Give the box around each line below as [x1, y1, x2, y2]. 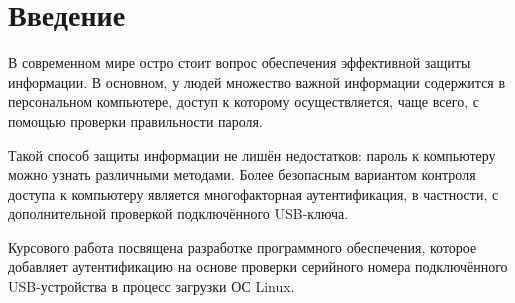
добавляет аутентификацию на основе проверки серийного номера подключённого [8, 256, 508, 277]
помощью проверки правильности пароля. [8, 110, 263, 131]
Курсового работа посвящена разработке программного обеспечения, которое [8, 236, 477, 257]
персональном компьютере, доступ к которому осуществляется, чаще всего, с [8, 91, 479, 112]
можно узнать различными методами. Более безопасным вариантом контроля [8, 164, 476, 185]
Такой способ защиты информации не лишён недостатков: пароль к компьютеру [8, 144, 496, 165]
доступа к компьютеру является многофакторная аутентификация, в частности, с [8, 183, 499, 204]
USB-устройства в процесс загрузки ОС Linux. [8, 276, 295, 297]
